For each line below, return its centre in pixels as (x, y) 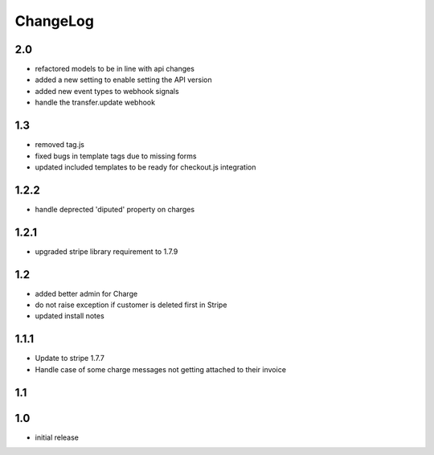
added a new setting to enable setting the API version (123, 80)
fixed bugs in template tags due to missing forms (116, 156)
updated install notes (70, 316)
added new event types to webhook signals (107, 91)
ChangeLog (54, 21)
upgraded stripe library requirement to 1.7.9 (106, 251)
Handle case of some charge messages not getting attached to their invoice (161, 369)
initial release (57, 437)
